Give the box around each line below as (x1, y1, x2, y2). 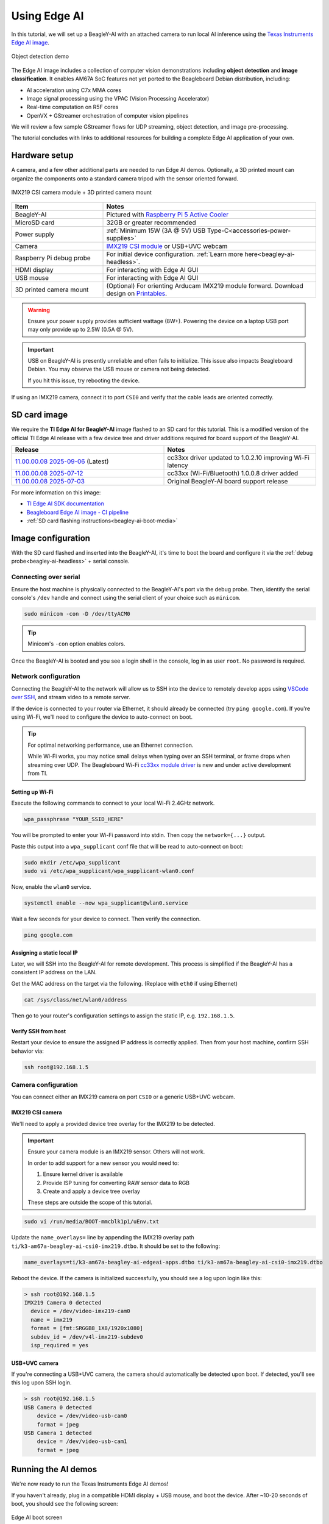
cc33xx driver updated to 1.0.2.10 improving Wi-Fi (167, 453, 310, 461)
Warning (27, 306, 50, 313)
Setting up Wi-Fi (11, 788, 54, 796)
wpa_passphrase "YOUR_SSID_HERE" (24, 816, 124, 823)
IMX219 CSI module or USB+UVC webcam (106, 241, 228, 250)
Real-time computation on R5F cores (26, 104, 119, 111)
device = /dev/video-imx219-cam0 (30, 1308, 130, 1315)
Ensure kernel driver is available (43, 1170, 123, 1178)
